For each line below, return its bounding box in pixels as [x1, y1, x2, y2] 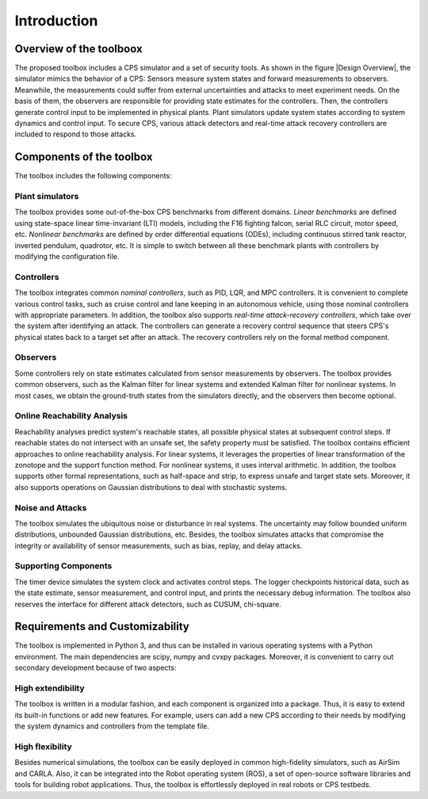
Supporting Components [14, 560, 113, 572]
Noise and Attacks [14, 502, 87, 513]
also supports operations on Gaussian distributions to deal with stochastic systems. [14, 482, 288, 491]
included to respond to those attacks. [14, 129, 137, 139]
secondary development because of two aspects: [14, 663, 177, 673]
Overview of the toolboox [14, 42, 143, 55]
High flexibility [14, 741, 73, 752]
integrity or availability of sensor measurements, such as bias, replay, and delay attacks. [14, 541, 303, 550]
